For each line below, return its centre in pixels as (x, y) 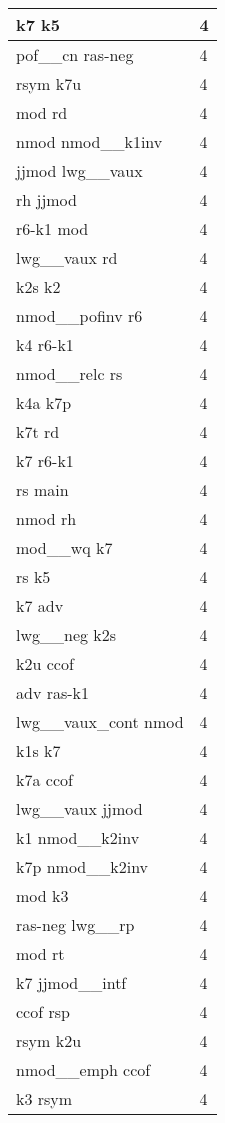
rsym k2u (49, 1040)
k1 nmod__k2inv (78, 837)
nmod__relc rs (69, 373)
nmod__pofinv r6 (79, 315)
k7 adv (40, 605)
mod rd (42, 112)
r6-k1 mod (52, 228)
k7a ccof (44, 779)
